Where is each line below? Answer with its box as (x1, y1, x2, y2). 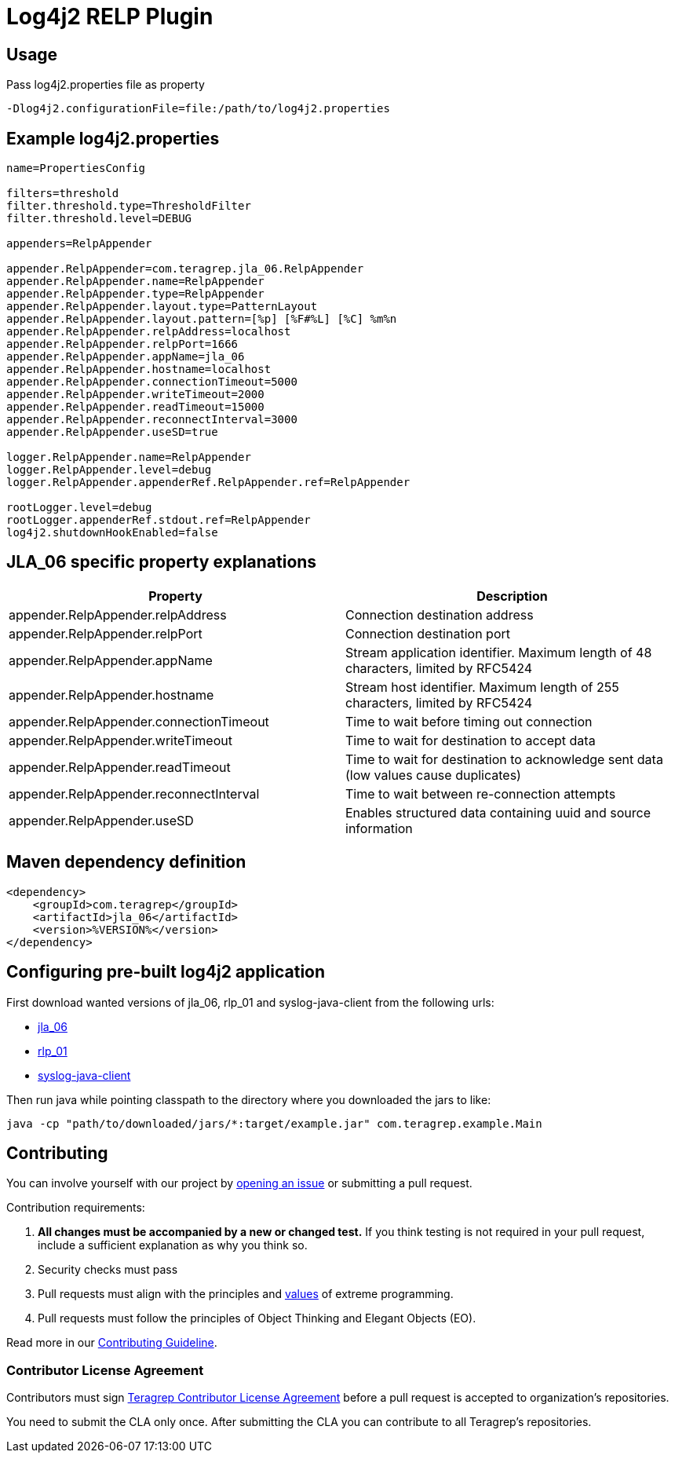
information (345, 820, 413, 836)
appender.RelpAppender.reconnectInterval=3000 (6, 413, 297, 426)
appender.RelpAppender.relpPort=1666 (6, 338, 239, 351)
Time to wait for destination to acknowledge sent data (345, 751, 663, 767)
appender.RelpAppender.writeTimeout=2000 (6, 388, 265, 401)
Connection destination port (345, 625, 510, 642)
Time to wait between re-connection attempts (345, 785, 616, 802)
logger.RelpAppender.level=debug (6, 463, 212, 477)
